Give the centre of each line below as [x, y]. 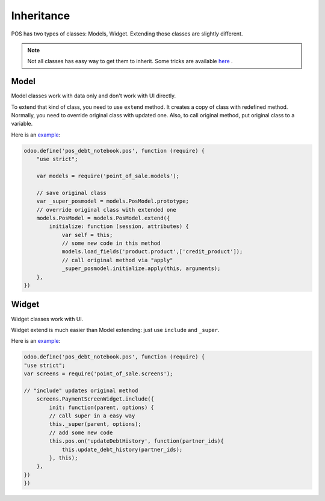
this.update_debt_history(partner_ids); [122, 449]
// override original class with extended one [107, 210]
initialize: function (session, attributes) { [119, 226]
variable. [22, 124]
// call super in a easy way [92, 416]
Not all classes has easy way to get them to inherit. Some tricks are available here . [130, 61]
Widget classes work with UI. [47, 319]
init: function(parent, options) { [102, 407]
